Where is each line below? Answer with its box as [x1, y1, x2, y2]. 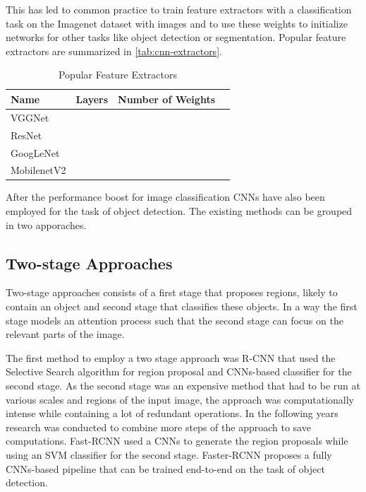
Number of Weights [118, 91, 215, 106]
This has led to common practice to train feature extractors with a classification [6, 2, 352, 16]
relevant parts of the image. [6, 327, 125, 341]
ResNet [11, 127, 42, 142]
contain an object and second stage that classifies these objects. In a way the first [6, 299, 358, 314]
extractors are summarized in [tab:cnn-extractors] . [6, 43, 222, 58]
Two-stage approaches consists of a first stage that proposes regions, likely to [6, 285, 338, 300]
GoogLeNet [11, 145, 60, 160]
